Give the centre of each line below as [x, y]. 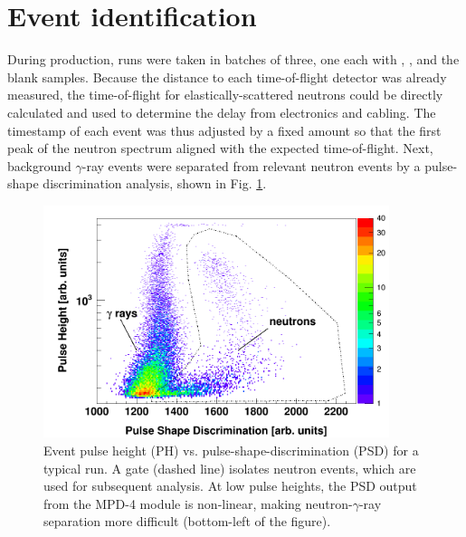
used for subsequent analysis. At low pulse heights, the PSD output [230, 486]
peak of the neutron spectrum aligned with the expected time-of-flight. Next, [220, 148]
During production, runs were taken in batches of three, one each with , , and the [233, 59]
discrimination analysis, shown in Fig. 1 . [155, 183]
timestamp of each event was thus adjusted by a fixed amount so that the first [224, 130]
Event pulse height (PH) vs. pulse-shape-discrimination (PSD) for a [231, 450]
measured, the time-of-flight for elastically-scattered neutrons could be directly [225, 95]
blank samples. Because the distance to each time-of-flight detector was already [227, 77]
